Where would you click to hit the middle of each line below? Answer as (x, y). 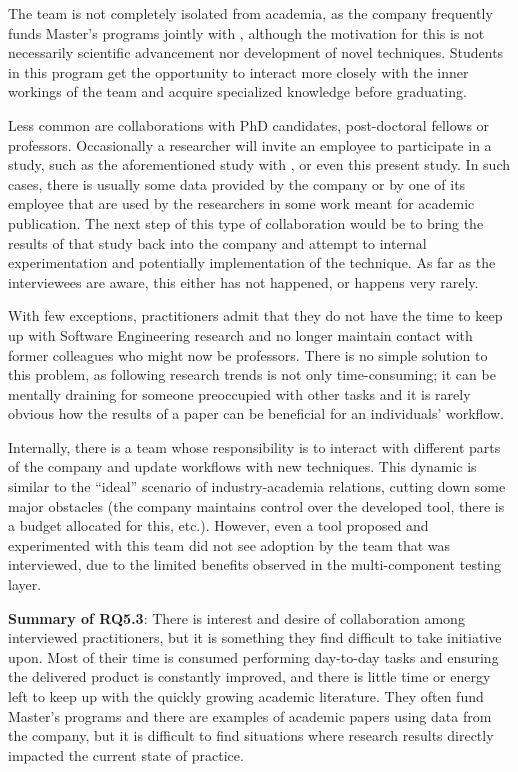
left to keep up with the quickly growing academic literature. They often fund (246, 696)
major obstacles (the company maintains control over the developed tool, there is (256, 505)
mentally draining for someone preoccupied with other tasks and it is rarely (239, 393)
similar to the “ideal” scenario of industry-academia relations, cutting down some (257, 486)
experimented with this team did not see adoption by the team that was (229, 544)
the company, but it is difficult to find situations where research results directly (251, 735)
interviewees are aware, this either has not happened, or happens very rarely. (243, 281)
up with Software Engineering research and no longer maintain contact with (240, 334)
